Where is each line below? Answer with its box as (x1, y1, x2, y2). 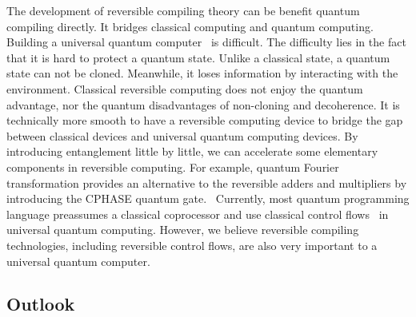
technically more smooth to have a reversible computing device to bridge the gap (6, 112, 403, 129)
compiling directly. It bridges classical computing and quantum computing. (6, 18, 374, 34)
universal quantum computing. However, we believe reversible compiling (6, 221, 359, 238)
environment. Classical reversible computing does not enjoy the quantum (6, 80, 363, 97)
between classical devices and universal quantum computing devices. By (6, 127, 358, 144)
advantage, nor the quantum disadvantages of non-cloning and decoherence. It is (6, 96, 400, 113)
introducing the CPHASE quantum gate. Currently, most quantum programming (6, 190, 410, 207)
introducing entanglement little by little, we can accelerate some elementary (6, 143, 378, 160)
